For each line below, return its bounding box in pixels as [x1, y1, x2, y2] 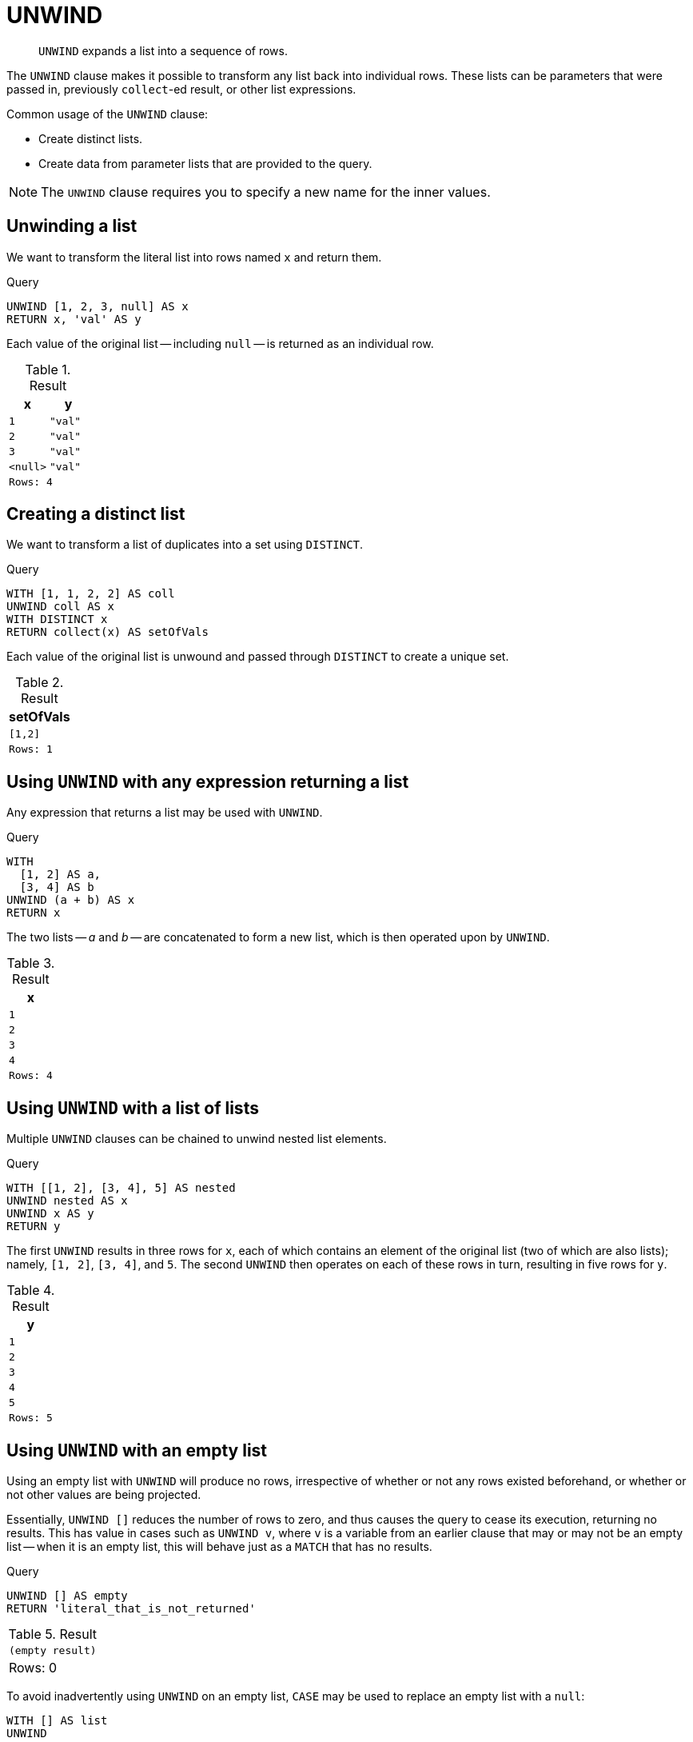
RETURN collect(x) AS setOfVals [6, 625, 209, 639]
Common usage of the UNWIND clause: [6, 106, 209, 121]
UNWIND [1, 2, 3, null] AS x [6, 299, 189, 313]
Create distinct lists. [38, 131, 143, 146]
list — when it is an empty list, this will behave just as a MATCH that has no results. [6, 1539, 432, 1553]
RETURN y [6, 1220, 61, 1233]
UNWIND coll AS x [6, 600, 114, 613]
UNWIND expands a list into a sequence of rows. [38, 43, 288, 58]
